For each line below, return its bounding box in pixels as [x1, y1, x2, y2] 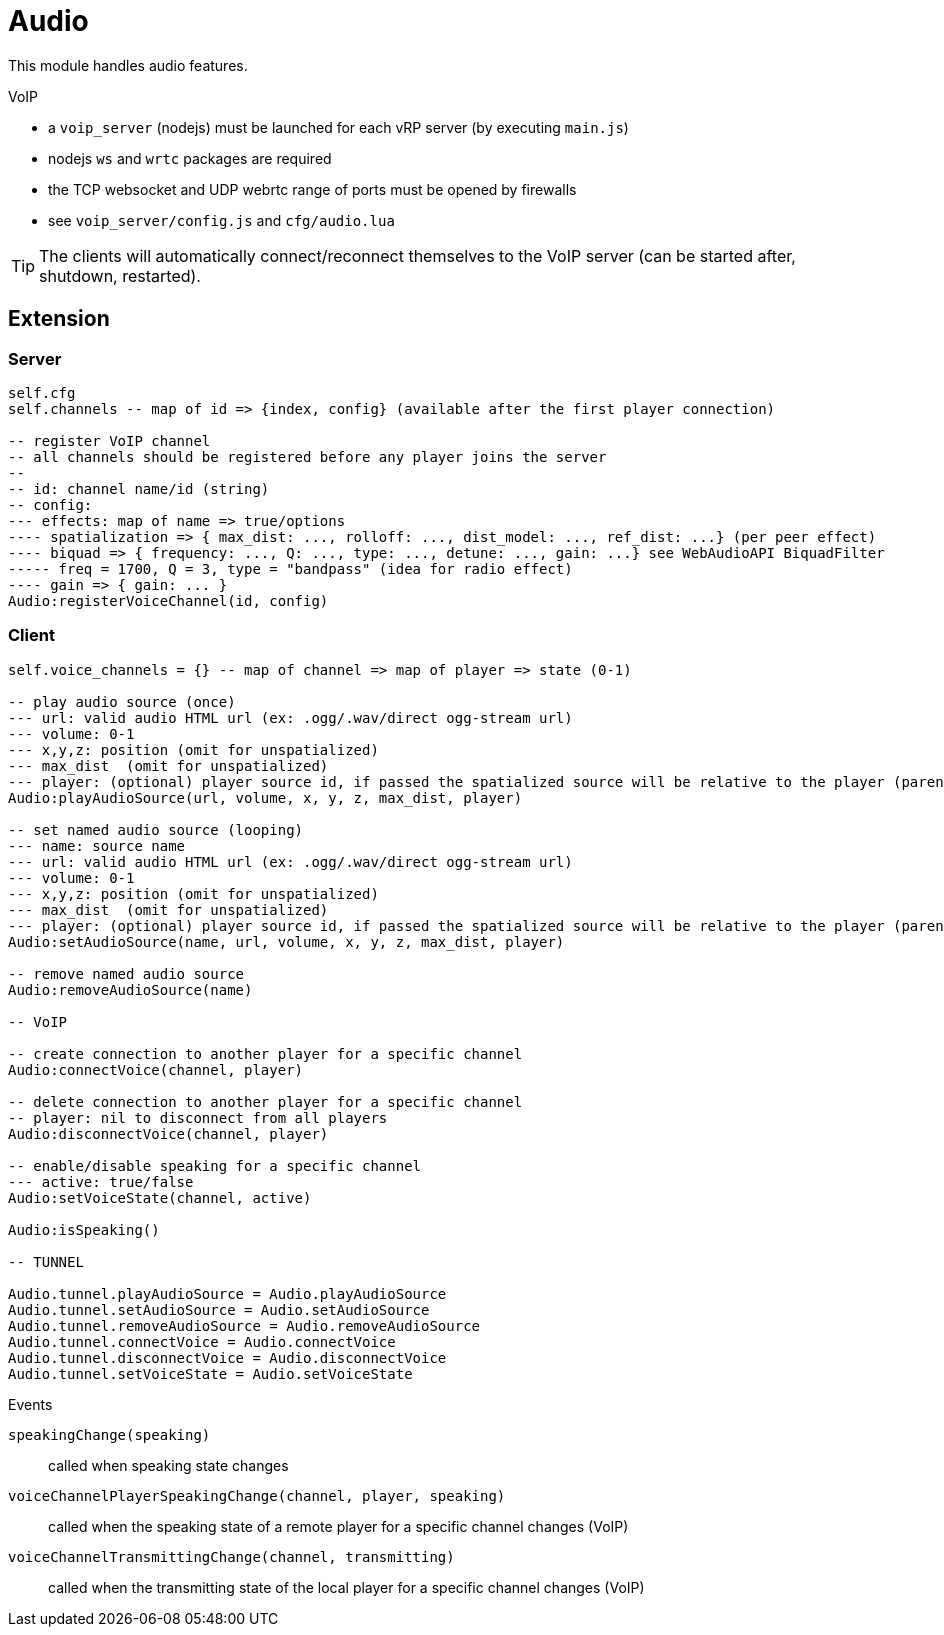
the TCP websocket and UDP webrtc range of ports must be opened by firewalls [48, 180, 577, 198]
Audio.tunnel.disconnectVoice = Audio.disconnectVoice [8, 1349, 447, 1366]
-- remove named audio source [8, 965, 245, 982]
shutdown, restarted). [39, 265, 201, 286]
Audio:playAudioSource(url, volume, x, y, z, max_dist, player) [8, 789, 523, 806]
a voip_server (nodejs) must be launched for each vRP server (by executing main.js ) [48, 118, 629, 136]
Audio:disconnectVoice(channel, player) [8, 1125, 329, 1142]
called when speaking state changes [48, 1456, 289, 1474]
